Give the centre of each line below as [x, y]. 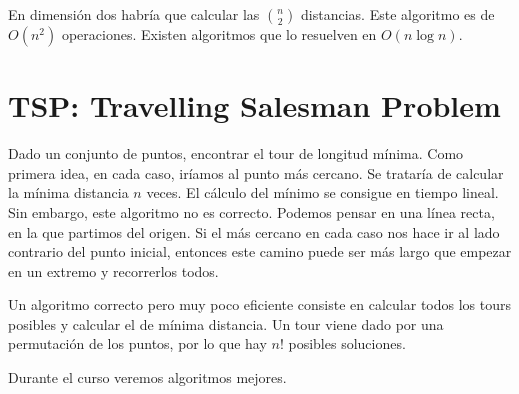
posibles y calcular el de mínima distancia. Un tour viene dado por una [226, 323]
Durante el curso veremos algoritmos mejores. [147, 377]
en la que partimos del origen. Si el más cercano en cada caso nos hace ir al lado [254, 231]
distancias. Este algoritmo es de [398, 14]
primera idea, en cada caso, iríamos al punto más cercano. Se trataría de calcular [256, 172]
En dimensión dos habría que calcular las [134, 14]
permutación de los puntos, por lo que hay [137, 343]
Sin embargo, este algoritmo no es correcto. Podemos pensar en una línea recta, [251, 211]
